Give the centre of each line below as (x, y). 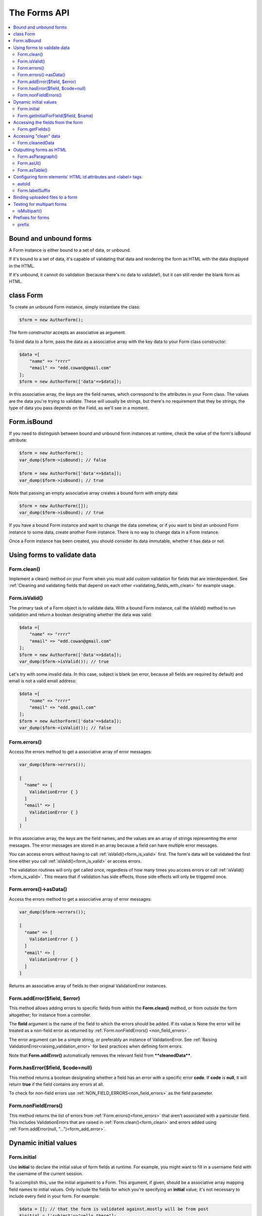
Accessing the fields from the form (48, 123)
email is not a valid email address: (43, 681)
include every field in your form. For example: (54, 1196)
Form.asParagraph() (38, 156)
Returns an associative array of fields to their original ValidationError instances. (88, 986)
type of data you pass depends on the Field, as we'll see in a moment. (79, 408)
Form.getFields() (34, 129)
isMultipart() (30, 211)
